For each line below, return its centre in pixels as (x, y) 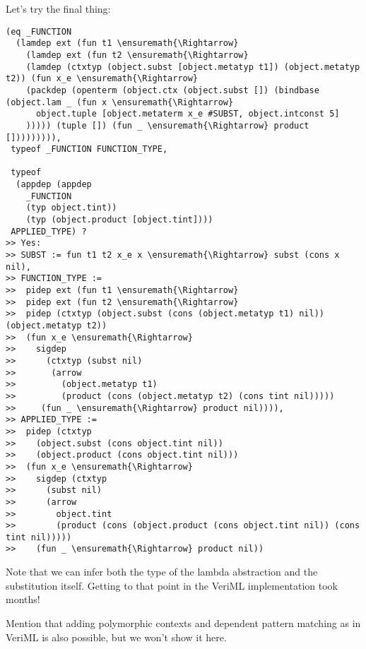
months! (23, 599)
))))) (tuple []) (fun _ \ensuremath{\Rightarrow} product (167, 125)
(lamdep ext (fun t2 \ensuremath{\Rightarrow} (137, 55)
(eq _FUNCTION (39, 31)
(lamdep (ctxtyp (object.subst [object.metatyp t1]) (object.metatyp (193, 67)
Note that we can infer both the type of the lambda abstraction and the (162, 572)
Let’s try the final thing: (58, 8)
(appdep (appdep (54, 185)
